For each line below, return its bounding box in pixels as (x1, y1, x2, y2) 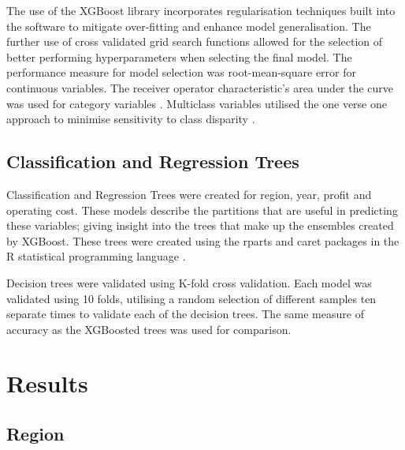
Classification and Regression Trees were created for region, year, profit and (6, 186, 372, 202)
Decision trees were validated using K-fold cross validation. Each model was (6, 274, 372, 291)
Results (6, 367, 88, 399)
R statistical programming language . (6, 248, 186, 264)
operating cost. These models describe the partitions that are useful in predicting (6, 201, 398, 218)
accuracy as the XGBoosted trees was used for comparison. (6, 321, 292, 337)
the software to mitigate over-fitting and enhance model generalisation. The (6, 17, 371, 34)
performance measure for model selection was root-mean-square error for (6, 64, 356, 81)
